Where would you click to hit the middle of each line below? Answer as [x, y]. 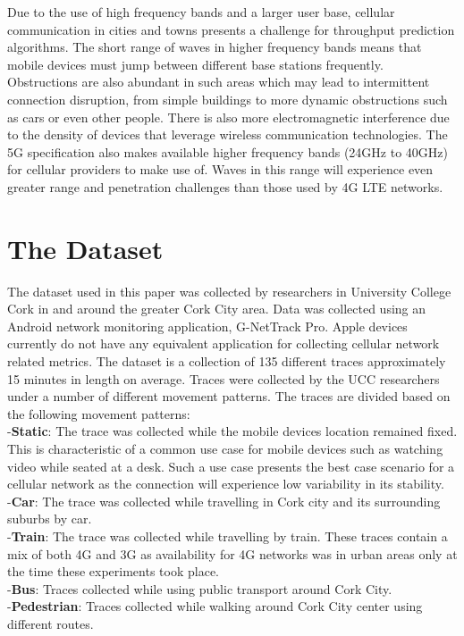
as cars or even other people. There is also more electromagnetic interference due [228, 117]
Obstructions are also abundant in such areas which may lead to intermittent [219, 82]
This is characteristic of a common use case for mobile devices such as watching [225, 448]
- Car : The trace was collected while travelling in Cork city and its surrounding [224, 501]
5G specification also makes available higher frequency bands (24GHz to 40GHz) [228, 151]
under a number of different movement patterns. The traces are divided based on [229, 396]
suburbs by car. [50, 519]
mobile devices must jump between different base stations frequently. [195, 64]
